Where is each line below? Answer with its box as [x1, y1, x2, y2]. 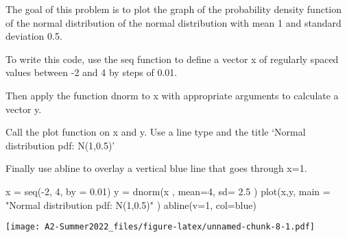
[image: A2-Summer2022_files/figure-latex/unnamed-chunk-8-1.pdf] [5, 222, 315, 232]
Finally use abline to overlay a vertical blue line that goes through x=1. [5, 161, 307, 175]
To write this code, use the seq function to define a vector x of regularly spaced [5, 51, 339, 66]
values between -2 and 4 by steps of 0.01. [5, 65, 178, 79]
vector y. [5, 101, 42, 116]
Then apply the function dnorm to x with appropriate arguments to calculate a [5, 88, 339, 102]
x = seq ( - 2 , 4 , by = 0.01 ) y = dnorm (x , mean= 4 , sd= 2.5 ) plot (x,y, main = [5, 184, 331, 198]
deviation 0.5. [5, 29, 62, 43]
